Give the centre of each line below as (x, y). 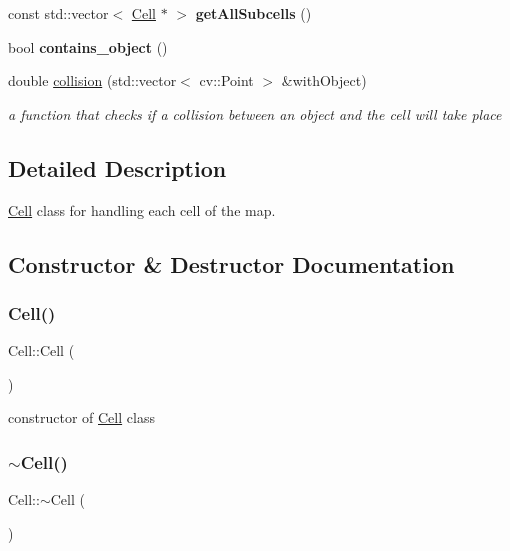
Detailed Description (117, 167)
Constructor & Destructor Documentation (231, 263)
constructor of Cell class (81, 417)
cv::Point (226, 80)
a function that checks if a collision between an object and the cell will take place (255, 113)
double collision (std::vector (92, 80)
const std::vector (58, 13)
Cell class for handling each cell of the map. (142, 209)
